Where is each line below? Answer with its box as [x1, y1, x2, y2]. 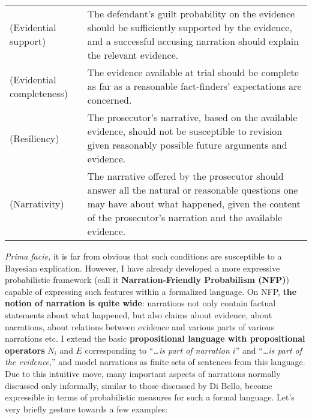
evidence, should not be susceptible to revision [87, 124, 283, 138]
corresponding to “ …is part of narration [85, 343, 230, 356]
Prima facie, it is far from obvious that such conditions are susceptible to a [5, 250, 282, 262]
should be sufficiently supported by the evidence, [87, 20, 292, 34]
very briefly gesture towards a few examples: [5, 402, 168, 415]
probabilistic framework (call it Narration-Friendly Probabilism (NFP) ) [5, 273, 290, 286]
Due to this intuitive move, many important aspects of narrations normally [5, 367, 281, 379]
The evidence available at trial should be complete [87, 65, 299, 79]
